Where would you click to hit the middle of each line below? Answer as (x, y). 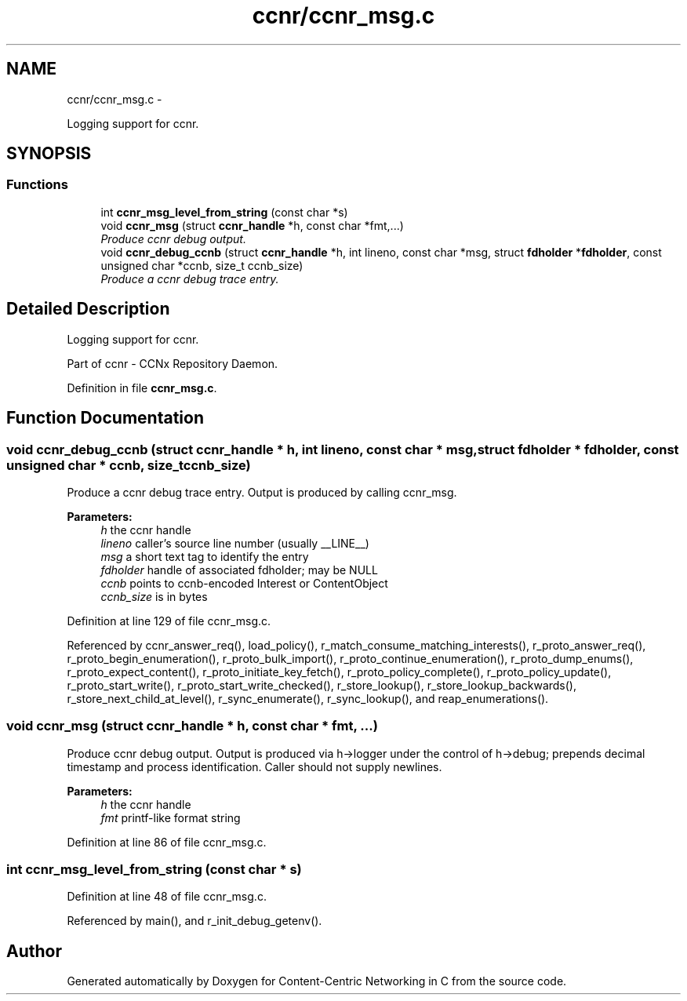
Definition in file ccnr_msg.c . (142, 388)
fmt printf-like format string (171, 817)
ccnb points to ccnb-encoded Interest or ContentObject (244, 583)
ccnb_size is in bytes (154, 596)
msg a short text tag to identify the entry (205, 556)
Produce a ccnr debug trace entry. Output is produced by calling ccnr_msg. (262, 492)
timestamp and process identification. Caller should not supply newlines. (254, 766)
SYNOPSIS (49, 154)
